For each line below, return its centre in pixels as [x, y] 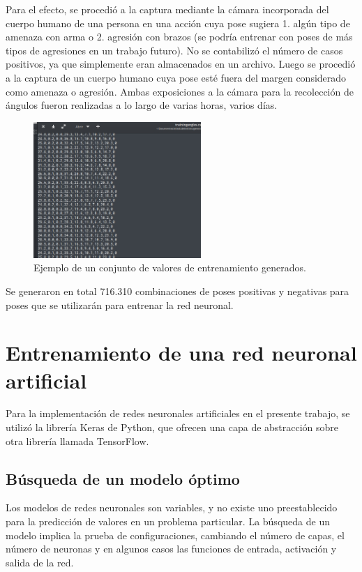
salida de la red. [40, 562]
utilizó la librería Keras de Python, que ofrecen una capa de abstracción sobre [172, 427]
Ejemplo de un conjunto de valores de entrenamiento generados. [170, 268]
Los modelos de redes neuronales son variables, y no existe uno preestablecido [172, 507]
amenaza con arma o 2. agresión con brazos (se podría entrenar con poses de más [179, 37]
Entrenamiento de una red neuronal [181, 353]
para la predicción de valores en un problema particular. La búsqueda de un [168, 521]
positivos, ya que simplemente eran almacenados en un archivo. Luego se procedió [181, 64]
